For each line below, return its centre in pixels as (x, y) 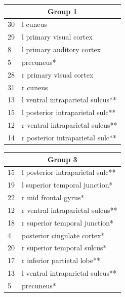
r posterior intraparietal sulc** (69, 137)
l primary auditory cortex (61, 49)
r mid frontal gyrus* (53, 197)
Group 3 (62, 159)
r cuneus (35, 87)
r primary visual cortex (58, 74)
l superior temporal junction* (67, 185)
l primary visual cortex (57, 37)
